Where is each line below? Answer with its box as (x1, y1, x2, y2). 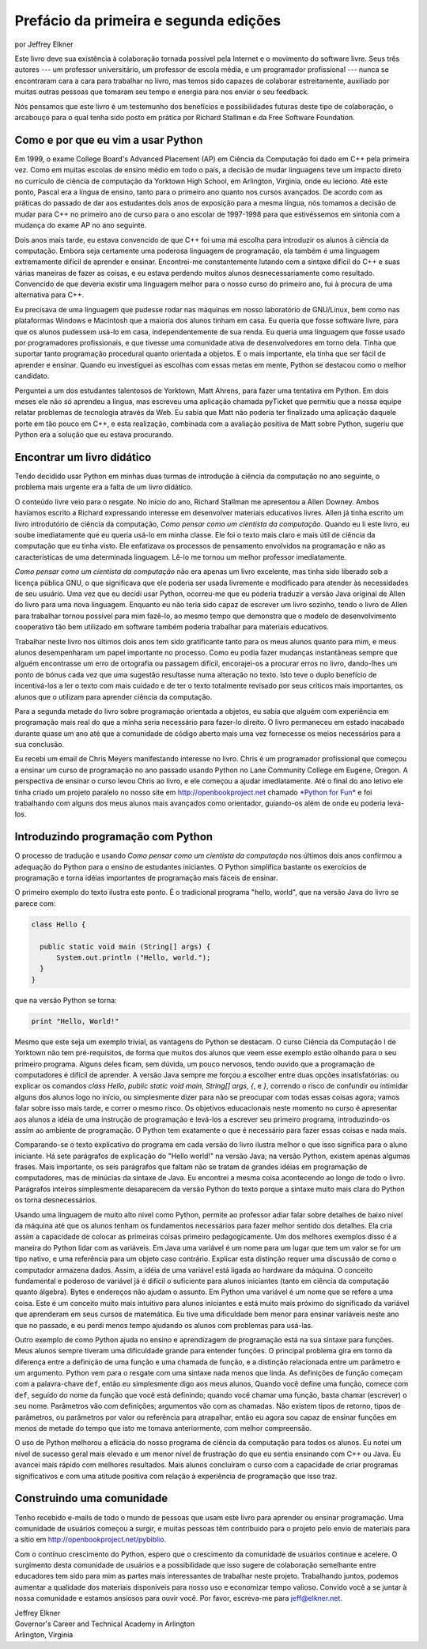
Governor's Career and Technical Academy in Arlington (14, 1619, 195, 1628)
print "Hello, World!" (31, 1017, 119, 1025)
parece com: (14, 898, 56, 908)
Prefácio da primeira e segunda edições (14, 12, 281, 29)
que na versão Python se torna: (14, 995, 118, 1005)
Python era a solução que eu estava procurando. (14, 430, 174, 440)
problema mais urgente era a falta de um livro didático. (14, 482, 193, 492)
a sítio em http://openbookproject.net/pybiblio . (14, 1534, 167, 1545)
